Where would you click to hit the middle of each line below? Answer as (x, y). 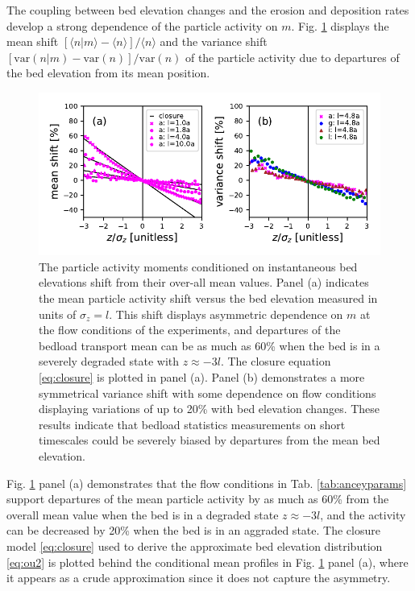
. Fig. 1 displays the (340, 25)
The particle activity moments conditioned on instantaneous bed (198, 266)
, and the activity (363, 514)
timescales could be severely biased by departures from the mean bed (210, 440)
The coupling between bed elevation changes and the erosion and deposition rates (208, 10)
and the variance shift (214, 41)
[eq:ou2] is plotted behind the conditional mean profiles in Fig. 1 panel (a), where (207, 562)
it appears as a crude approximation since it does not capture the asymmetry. (199, 578)
